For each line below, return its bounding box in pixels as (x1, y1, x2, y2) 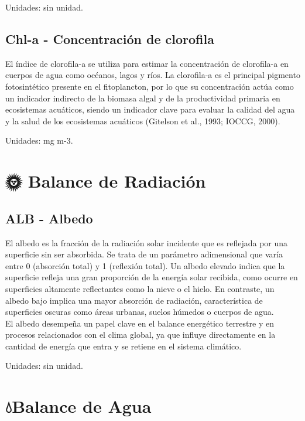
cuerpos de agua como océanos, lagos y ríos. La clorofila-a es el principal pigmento (5, 69, 300, 81)
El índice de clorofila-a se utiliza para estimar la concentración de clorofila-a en (5, 57, 289, 69)
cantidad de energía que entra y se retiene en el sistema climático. (5, 339, 242, 352)
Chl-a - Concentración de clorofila (5, 29, 214, 47)
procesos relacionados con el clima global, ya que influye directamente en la (5, 328, 276, 341)
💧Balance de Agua (5, 394, 152, 418)
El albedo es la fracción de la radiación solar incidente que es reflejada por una (5, 236, 288, 249)
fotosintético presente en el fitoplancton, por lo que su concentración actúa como (5, 80, 294, 92)
